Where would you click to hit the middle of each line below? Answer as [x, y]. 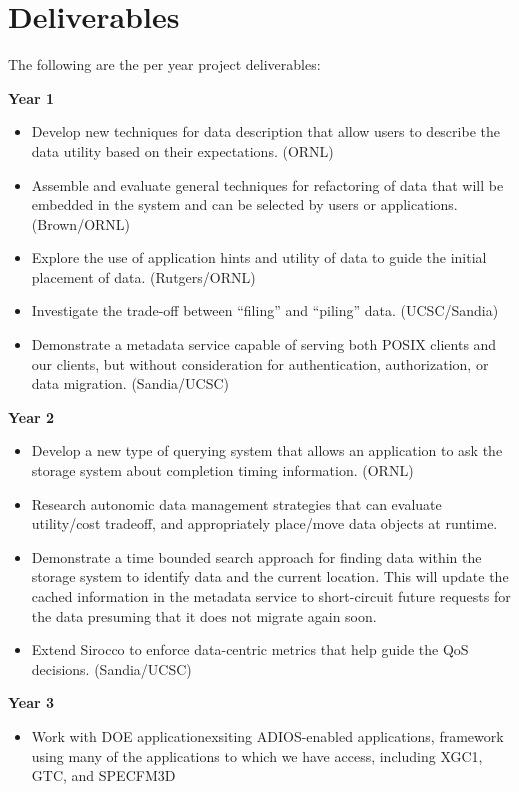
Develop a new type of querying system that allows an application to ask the [267, 450]
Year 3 [31, 702]
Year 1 [31, 97]
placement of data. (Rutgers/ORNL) [143, 276]
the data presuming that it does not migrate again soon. [204, 615]
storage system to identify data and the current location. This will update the [270, 576]
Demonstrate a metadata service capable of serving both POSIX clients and [264, 344]
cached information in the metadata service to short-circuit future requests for [271, 596]
